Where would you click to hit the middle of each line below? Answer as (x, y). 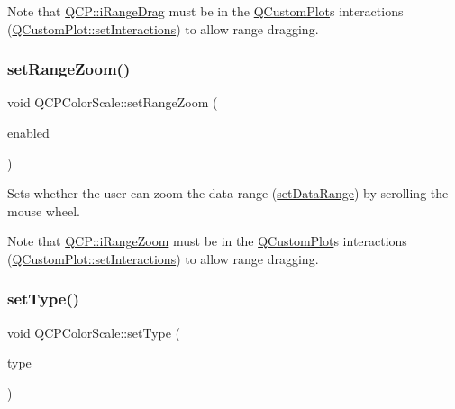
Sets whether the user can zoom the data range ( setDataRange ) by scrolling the (228, 193)
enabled (28, 132)
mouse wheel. (44, 210)
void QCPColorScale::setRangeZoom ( (113, 102)
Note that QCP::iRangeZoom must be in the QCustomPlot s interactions (207, 241)
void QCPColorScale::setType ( (94, 332)
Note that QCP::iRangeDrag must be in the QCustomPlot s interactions (205, 11)
